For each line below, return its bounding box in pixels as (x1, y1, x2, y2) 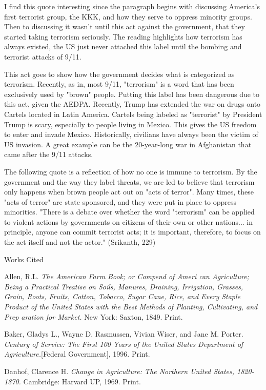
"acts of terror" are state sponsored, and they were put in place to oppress (4, 196, 236, 207)
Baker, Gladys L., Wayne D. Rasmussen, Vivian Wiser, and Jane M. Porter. (4, 328, 243, 339)
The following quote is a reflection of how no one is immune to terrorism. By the (4, 166, 257, 177)
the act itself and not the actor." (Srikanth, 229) (4, 237, 156, 247)
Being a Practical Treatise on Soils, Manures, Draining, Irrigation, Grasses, (4, 281, 243, 291)
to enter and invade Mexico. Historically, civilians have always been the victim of (4, 129, 258, 140)
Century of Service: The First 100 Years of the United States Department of (4, 338, 243, 349)
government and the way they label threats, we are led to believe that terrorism (4, 176, 255, 187)
